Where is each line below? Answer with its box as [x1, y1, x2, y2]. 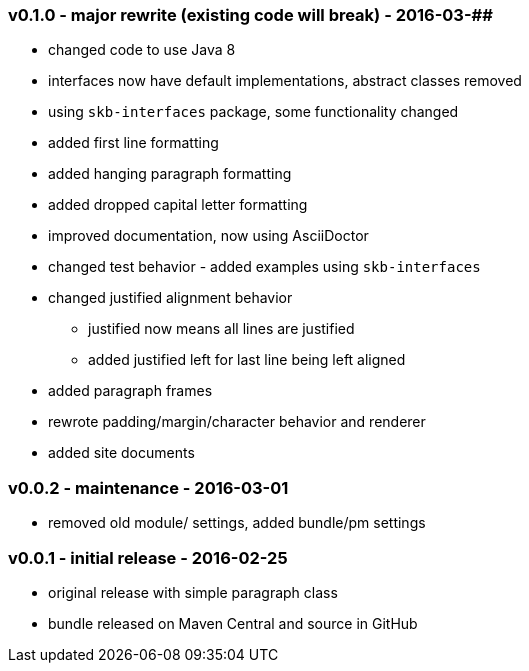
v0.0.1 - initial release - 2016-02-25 [8, 547, 288, 568]
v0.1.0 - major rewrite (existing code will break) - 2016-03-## [8, 5, 493, 25]
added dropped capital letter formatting [48, 196, 308, 214]
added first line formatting [48, 134, 219, 152]
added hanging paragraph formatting [48, 165, 292, 183]
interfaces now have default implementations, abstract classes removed [48, 72, 522, 90]
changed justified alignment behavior [48, 289, 293, 307]
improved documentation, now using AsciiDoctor [48, 227, 369, 245]
